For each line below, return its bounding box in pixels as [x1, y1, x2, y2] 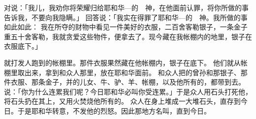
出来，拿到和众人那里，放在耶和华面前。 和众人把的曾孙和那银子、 [24, 67, 241, 77]
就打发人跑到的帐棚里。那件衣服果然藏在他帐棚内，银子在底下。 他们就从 [4, 57, 241, 67]
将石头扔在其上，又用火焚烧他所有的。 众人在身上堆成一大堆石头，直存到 [4, 96, 241, 106]
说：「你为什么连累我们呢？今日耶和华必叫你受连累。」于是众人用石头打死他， [4, 86, 252, 96]
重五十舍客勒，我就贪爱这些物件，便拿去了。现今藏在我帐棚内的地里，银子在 [4, 31, 252, 41]
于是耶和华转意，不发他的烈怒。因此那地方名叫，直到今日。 [17, 105, 211, 116]
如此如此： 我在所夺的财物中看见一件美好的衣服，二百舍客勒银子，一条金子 [4, 22, 248, 32]
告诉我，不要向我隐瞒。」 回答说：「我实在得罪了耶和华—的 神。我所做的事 [4, 12, 248, 22]
